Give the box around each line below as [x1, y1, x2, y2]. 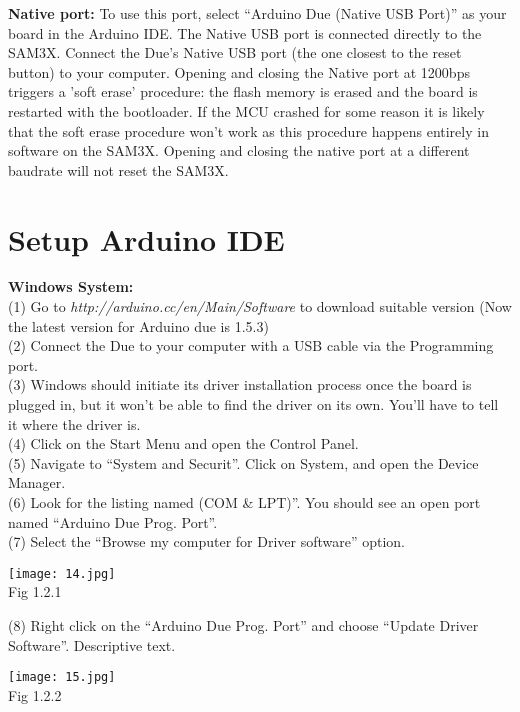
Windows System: [8, 276, 134, 297]
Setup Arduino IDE [8, 218, 285, 259]
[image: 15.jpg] [8, 670, 116, 685]
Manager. [8, 472, 66, 493]
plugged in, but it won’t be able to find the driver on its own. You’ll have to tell [8, 394, 499, 415]
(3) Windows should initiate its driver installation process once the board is [8, 374, 472, 395]
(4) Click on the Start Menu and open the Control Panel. [8, 433, 359, 454]
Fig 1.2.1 [8, 581, 62, 602]
